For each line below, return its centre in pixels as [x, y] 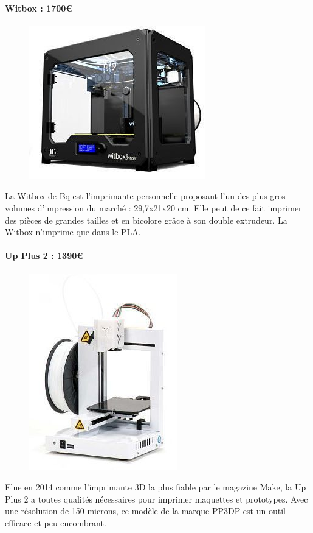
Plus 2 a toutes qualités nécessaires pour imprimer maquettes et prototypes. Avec [156, 499]
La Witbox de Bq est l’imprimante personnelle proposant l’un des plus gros [145, 196]
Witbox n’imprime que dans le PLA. [73, 232]
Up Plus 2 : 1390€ [44, 256]
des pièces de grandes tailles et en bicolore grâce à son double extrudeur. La [146, 220]
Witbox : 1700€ [39, 8]
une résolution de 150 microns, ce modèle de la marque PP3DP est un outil [145, 511]
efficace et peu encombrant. [56, 522]
